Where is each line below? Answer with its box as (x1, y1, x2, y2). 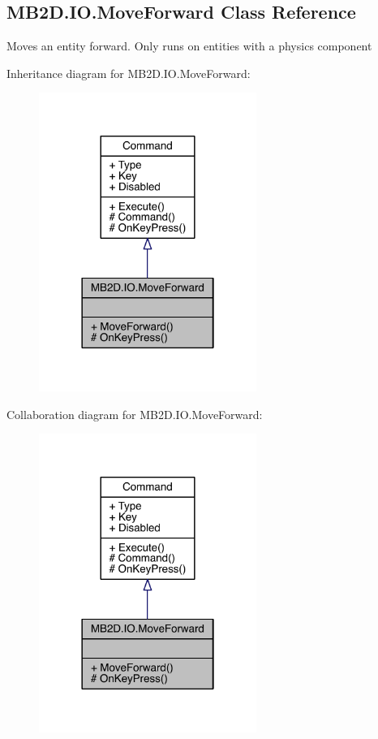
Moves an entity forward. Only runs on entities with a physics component (6, 37, 372, 54)
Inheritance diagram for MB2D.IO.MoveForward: (6, 64, 251, 81)
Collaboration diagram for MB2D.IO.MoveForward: (6, 405, 263, 422)
